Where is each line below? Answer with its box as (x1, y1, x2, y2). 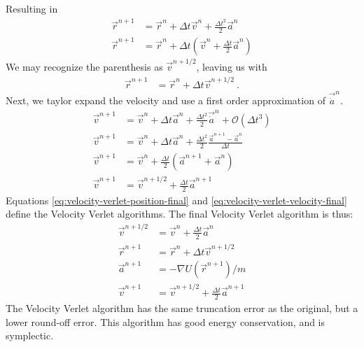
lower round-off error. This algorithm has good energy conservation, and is (6, 314, 325, 329)
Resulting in (6, 1, 58, 15)
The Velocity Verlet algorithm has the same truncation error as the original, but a (6, 301, 358, 315)
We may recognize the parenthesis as (6, 59, 163, 73)
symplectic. (6, 328, 54, 343)
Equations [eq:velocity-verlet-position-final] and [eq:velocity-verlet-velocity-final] (6, 192, 347, 207)
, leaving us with (196, 59, 267, 73)
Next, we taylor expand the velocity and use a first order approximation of (6, 93, 325, 108)
